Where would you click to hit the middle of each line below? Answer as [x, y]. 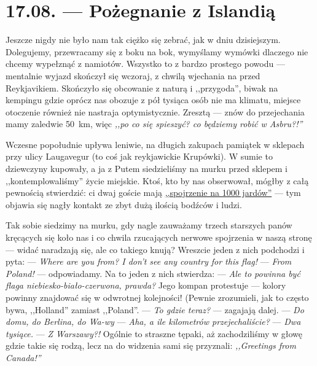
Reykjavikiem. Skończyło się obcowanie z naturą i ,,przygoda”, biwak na [142, 88]
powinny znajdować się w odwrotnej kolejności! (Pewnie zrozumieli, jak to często [157, 297]
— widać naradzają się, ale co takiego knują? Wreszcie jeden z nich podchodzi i [155, 249]
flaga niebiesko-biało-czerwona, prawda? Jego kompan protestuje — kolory [146, 285]
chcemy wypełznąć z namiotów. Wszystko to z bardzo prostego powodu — [145, 64]
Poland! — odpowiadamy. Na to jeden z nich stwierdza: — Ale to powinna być [153, 273]
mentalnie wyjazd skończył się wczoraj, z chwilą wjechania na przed [133, 75]
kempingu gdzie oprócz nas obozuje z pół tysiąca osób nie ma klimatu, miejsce [153, 100]
